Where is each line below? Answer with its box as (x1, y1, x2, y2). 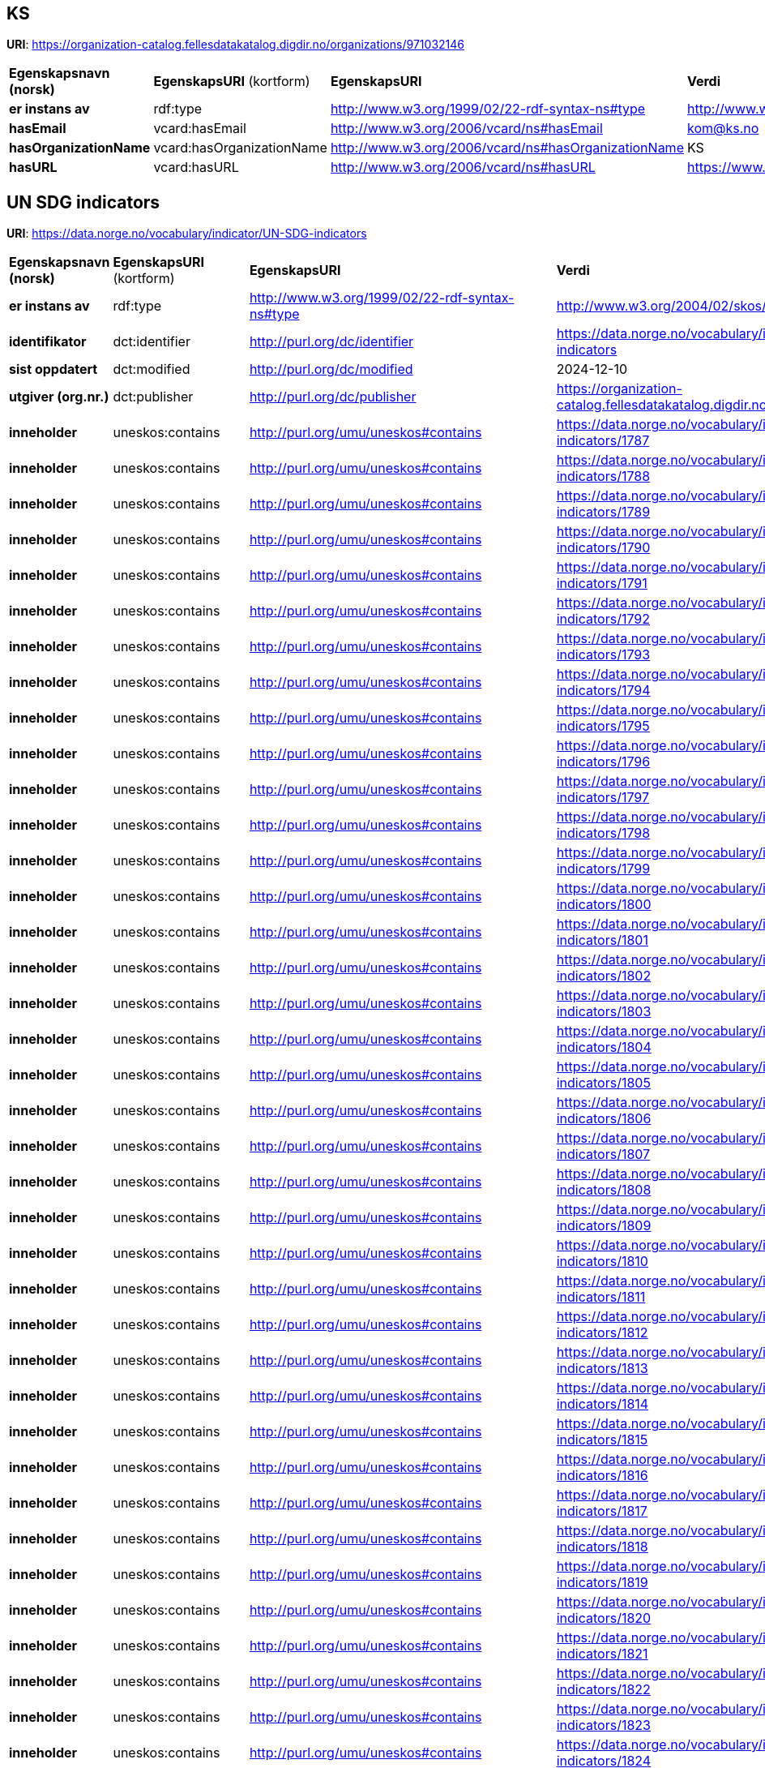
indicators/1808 (556, 1182, 652, 1199)
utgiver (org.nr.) (9, 388, 109, 406)
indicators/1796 (556, 753, 651, 770)
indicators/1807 (556, 1146, 651, 1163)
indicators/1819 (556, 1574, 648, 1591)
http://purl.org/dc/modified (249, 361, 413, 378)
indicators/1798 (556, 825, 651, 842)
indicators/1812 (556, 1324, 648, 1341)
